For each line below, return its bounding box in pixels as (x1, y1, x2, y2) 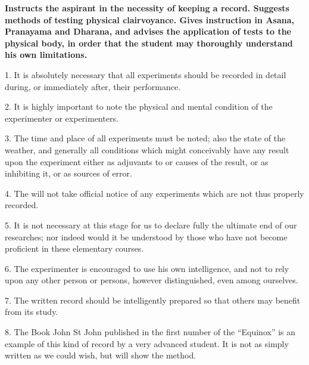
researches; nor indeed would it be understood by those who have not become (5, 230, 288, 243)
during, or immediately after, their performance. (5, 80, 181, 92)
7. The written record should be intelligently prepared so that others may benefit (5, 293, 301, 306)
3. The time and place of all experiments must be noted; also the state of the (5, 132, 286, 144)
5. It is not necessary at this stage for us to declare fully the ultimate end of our (5, 218, 297, 231)
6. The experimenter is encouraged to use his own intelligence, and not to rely (5, 262, 289, 274)
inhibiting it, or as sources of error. (5, 167, 132, 180)
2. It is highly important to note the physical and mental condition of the (5, 100, 273, 113)
